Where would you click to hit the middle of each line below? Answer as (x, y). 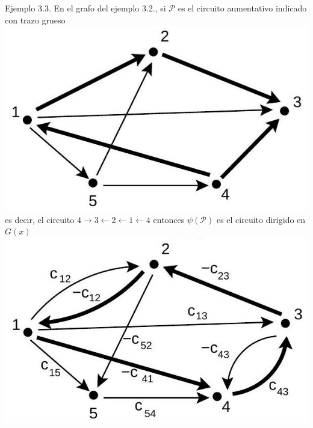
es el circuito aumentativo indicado (242, 8)
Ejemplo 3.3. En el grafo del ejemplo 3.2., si (85, 8)
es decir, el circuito (40, 219)
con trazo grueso (35, 20)
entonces (169, 219)
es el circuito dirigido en (261, 219)
